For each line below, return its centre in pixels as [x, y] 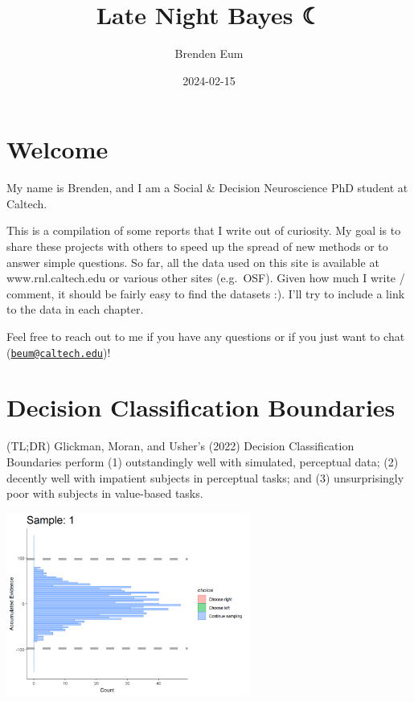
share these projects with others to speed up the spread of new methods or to [197, 246]
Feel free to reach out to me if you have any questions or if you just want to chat [206, 336]
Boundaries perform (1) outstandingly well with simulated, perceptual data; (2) [203, 461]
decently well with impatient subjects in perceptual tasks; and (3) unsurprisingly [205, 477]
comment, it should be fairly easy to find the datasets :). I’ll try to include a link [206, 293]
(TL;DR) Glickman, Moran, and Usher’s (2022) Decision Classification [180, 446]
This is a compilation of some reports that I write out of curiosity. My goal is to [204, 230]
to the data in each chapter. [75, 309]
